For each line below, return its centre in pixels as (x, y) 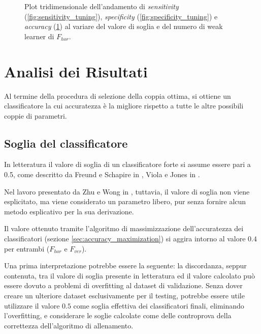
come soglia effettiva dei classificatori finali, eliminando (159, 305)
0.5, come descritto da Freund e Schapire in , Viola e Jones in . (102, 174)
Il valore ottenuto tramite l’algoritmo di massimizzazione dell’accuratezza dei (124, 228)
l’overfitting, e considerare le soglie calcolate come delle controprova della (118, 315)
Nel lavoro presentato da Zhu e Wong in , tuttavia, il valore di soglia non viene (127, 191)
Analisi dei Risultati (76, 71)
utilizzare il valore (32, 305)
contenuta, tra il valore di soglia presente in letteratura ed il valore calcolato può (129, 275)
